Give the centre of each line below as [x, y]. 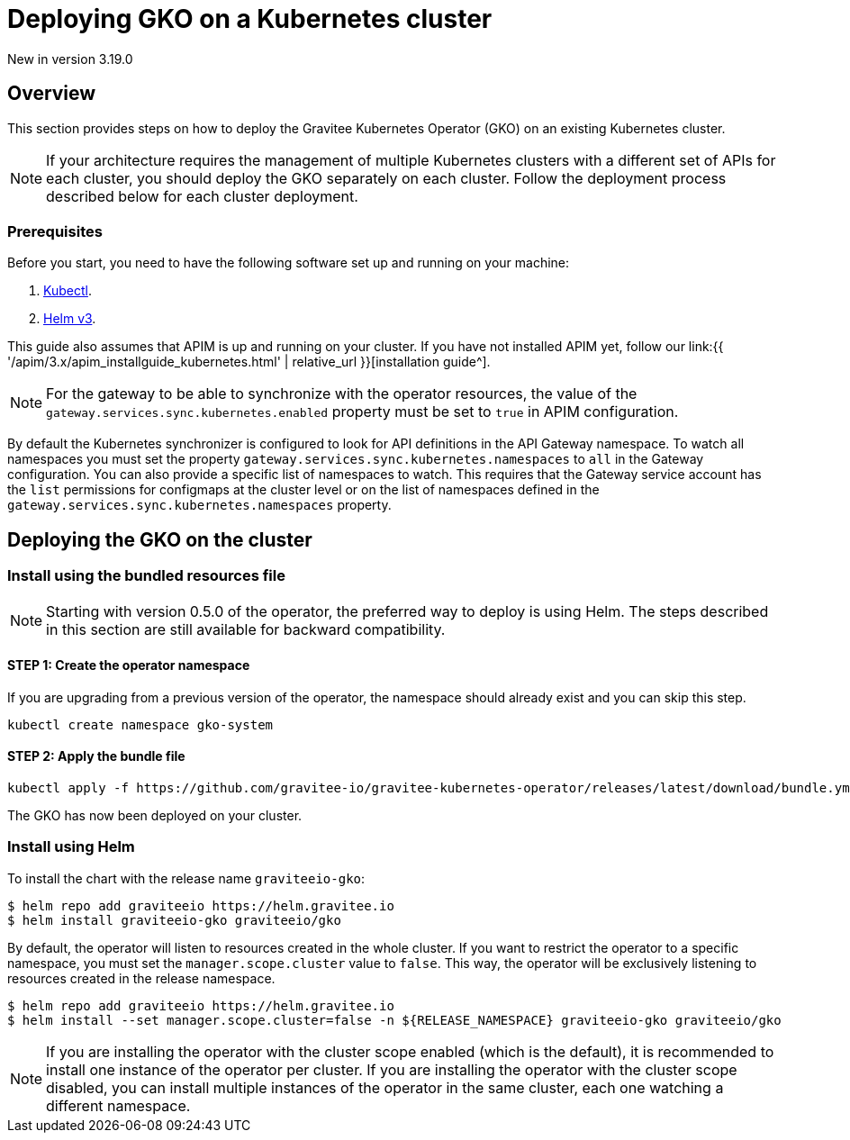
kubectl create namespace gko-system [140, 724]
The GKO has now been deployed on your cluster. [155, 815]
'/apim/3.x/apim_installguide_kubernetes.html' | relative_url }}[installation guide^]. [249, 362]
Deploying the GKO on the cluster [160, 539]
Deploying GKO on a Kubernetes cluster [250, 19]
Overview [52, 94]
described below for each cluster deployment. [202, 196]
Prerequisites [55, 231]
